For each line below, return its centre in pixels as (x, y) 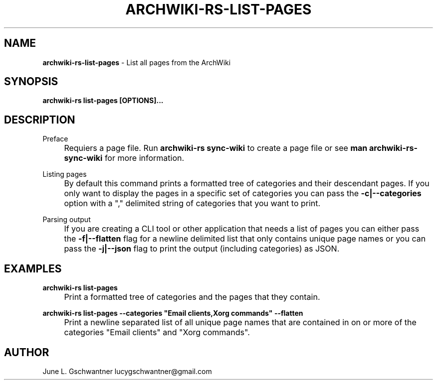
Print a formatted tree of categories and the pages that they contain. (192, 297)
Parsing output (67, 220)
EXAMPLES (33, 268)
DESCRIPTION (40, 120)
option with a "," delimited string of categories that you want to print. (192, 203)
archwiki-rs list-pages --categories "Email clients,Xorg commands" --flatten (173, 313)
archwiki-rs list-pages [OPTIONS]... (103, 101)
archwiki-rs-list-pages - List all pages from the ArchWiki (137, 62)
